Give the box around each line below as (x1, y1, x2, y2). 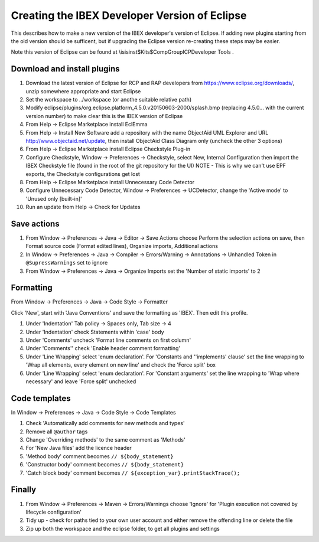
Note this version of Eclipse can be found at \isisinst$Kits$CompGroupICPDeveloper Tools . (11, 48, 234, 55)
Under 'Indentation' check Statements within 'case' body (25, 328, 165, 335)
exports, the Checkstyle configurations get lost (25, 170, 140, 177)
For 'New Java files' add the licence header (25, 445, 132, 452)
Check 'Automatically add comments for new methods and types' (25, 420, 185, 427)
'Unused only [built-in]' (25, 195, 82, 202)
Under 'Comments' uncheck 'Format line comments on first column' (25, 337, 191, 344)
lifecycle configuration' (25, 508, 82, 515)
